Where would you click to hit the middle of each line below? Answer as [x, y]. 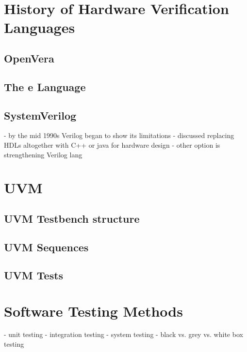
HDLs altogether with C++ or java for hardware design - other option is [112, 145]
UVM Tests [34, 275]
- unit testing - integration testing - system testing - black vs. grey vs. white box [123, 334]
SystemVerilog [40, 115]
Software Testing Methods [93, 311]
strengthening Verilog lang [43, 154]
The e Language [45, 86]
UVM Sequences [46, 247]
